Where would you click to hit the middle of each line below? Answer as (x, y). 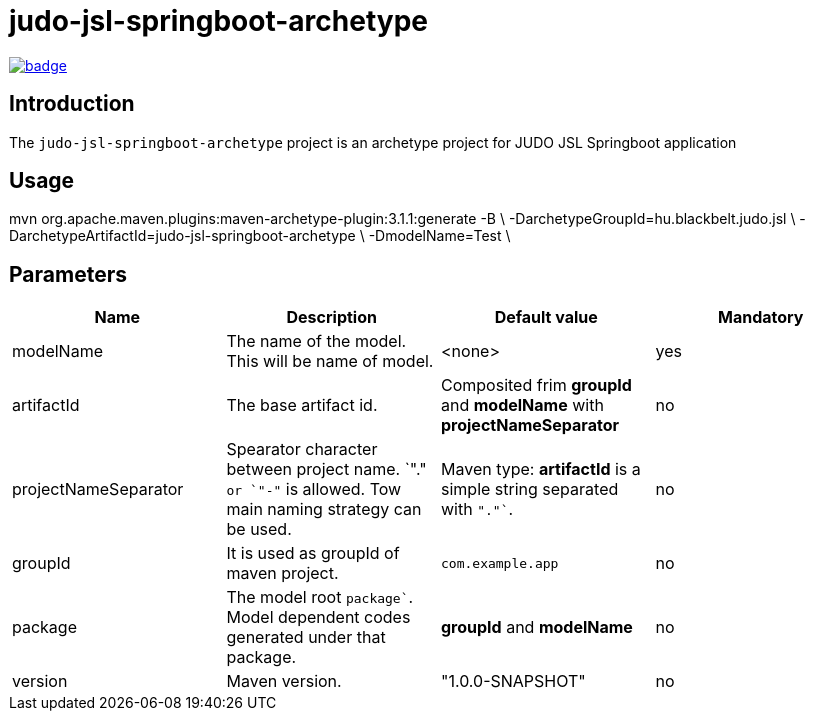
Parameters (68, 274)
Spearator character (302, 449)
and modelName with (522, 405)
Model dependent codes (318, 617)
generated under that (306, 637)
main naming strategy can (324, 509)
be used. (259, 529)
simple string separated (530, 489)
